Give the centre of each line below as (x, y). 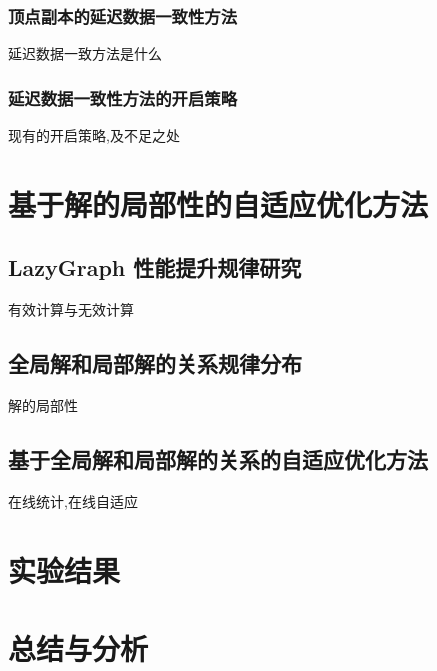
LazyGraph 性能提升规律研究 (155, 267)
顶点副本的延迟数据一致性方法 (123, 15)
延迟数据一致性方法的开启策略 (123, 97)
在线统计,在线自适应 (73, 500)
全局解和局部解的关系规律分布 (155, 363)
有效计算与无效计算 (71, 309)
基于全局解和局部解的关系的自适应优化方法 (218, 458)
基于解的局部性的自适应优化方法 (218, 203)
